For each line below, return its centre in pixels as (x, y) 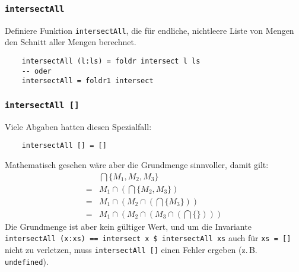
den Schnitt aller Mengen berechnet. (71, 42)
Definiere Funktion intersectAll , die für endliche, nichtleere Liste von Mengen (149, 30)
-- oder (36, 71)
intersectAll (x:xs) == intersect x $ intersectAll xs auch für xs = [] (148, 238)
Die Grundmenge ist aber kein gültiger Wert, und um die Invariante (128, 226)
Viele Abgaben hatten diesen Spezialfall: (78, 126)
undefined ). (27, 261)
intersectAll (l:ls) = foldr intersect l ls (111, 61)
